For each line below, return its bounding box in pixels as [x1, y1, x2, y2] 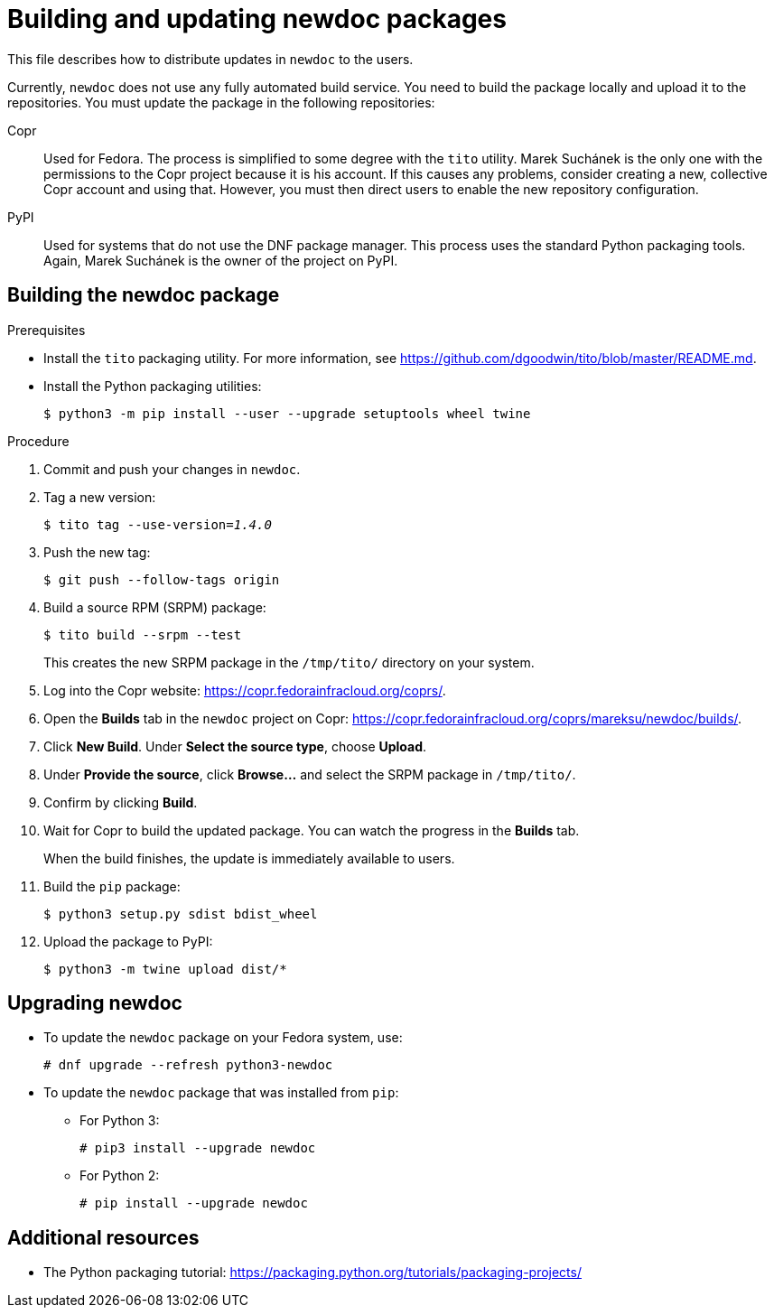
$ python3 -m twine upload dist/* [43, 961, 287, 976]
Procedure [7, 433, 70, 449]
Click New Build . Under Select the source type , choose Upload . [43, 738, 427, 754]
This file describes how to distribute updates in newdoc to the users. [7, 51, 414, 67]
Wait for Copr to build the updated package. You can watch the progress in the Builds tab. [43, 822, 580, 838]
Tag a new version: [43, 489, 156, 505]
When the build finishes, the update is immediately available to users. [43, 850, 455, 866]
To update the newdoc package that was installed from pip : [43, 1085, 399, 1101]
